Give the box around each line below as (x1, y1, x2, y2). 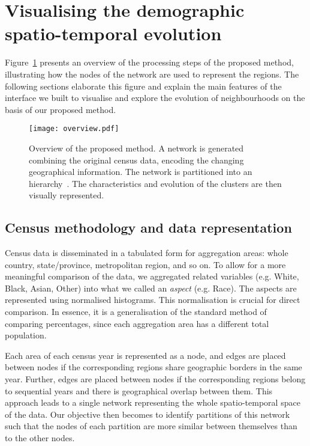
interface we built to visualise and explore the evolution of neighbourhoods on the (5, 91, 305, 104)
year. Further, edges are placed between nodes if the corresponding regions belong (5, 373, 306, 385)
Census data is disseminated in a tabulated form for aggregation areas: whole (5, 246, 288, 259)
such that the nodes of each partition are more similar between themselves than (5, 420, 297, 432)
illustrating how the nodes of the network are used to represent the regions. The (5, 67, 299, 80)
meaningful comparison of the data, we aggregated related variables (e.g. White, (5, 270, 299, 283)
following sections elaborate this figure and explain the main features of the (5, 79, 282, 92)
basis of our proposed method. (5, 103, 116, 115)
